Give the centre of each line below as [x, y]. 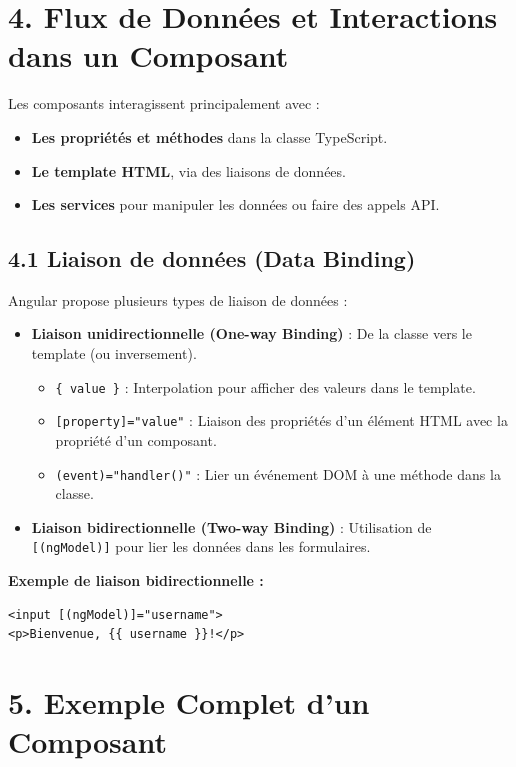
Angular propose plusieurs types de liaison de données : [178, 299]
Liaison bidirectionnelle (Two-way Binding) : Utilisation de [231, 526]
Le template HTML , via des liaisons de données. [188, 170]
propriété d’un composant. [136, 439]
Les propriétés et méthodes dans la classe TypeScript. [209, 136]
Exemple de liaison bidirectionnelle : [136, 580]
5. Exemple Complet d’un [189, 702]
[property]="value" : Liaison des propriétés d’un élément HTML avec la [281, 420]
